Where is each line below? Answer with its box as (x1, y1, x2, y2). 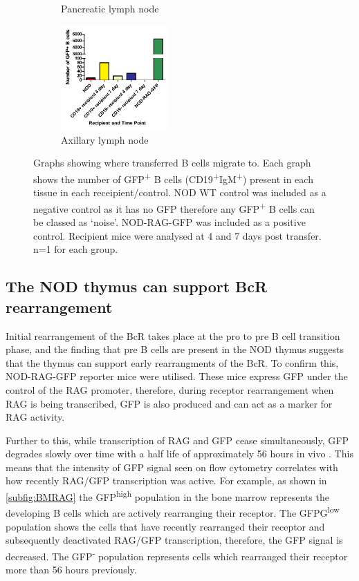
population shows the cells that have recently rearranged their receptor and (6, 519, 325, 533)
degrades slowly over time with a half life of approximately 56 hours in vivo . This (6, 446, 353, 461)
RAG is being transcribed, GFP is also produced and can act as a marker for (6, 396, 333, 410)
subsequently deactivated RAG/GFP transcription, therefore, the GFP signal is (6, 533, 343, 547)
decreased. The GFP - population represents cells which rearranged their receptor (6, 546, 348, 563)
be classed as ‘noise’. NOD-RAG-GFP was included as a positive (33, 215, 306, 229)
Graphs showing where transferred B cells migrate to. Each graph (33, 155, 311, 170)
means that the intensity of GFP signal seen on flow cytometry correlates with (6, 459, 338, 474)
